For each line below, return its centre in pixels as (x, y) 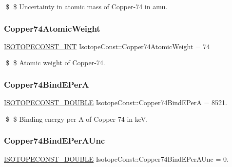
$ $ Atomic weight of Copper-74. (55, 63)
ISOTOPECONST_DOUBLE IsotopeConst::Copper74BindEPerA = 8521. (116, 102)
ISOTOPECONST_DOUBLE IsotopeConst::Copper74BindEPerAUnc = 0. (116, 158)
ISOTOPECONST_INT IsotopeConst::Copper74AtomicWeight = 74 (107, 46)
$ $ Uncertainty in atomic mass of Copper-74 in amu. (87, 6)
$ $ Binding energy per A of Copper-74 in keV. (77, 119)
